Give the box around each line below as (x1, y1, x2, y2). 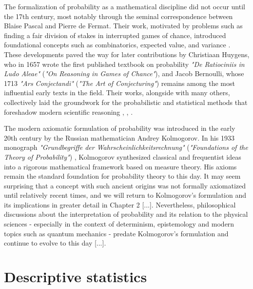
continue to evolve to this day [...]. (4, 238, 106, 248)
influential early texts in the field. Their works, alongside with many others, (4, 87, 230, 98)
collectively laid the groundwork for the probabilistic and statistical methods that (4, 97, 248, 107)
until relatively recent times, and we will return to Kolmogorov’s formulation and (4, 190, 247, 200)
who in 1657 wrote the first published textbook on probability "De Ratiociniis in (4, 59, 245, 69)
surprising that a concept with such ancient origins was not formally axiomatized (4, 180, 246, 190)
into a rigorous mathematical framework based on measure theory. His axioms (4, 161, 237, 171)
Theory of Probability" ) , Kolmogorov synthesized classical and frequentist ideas (4, 151, 241, 162)
